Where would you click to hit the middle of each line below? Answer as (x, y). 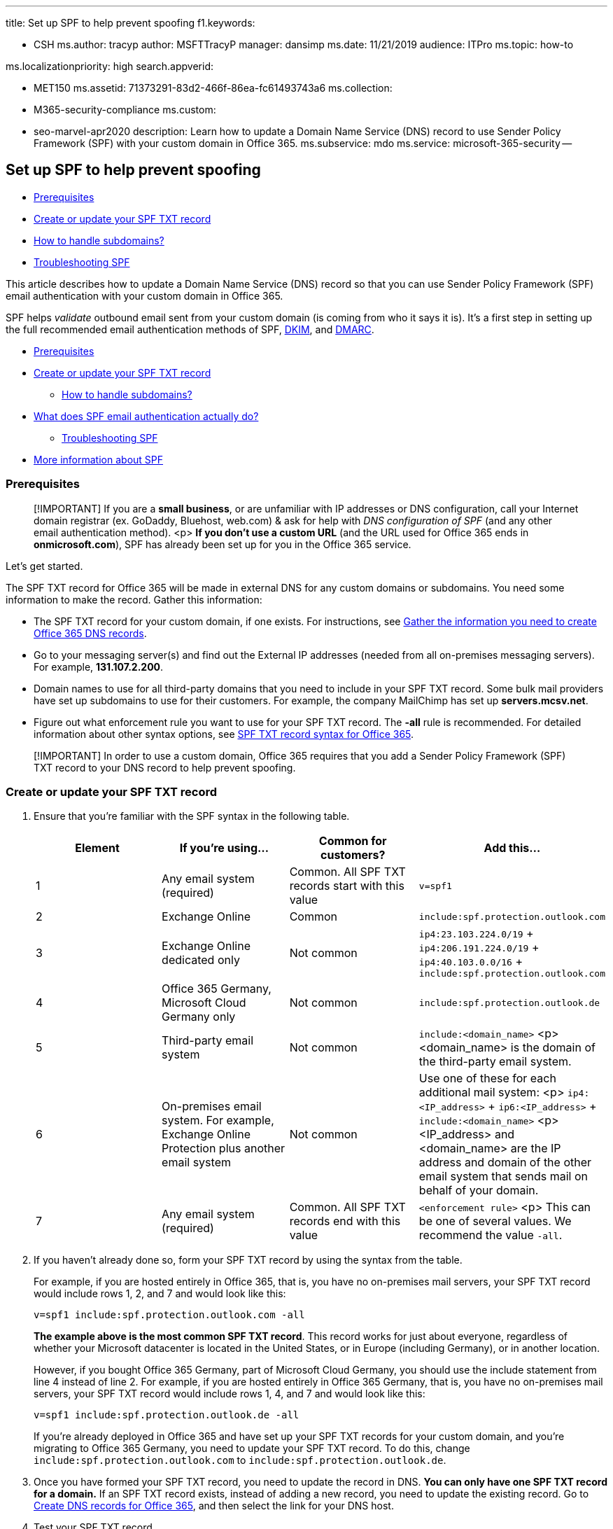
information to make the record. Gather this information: (134, 599)
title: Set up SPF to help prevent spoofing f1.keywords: (131, 23)
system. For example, (218, 1120)
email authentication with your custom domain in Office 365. (145, 295)
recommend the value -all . (491, 1235)
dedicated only (201, 959)
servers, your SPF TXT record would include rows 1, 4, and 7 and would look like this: (230, 1394)
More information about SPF (99, 459)
